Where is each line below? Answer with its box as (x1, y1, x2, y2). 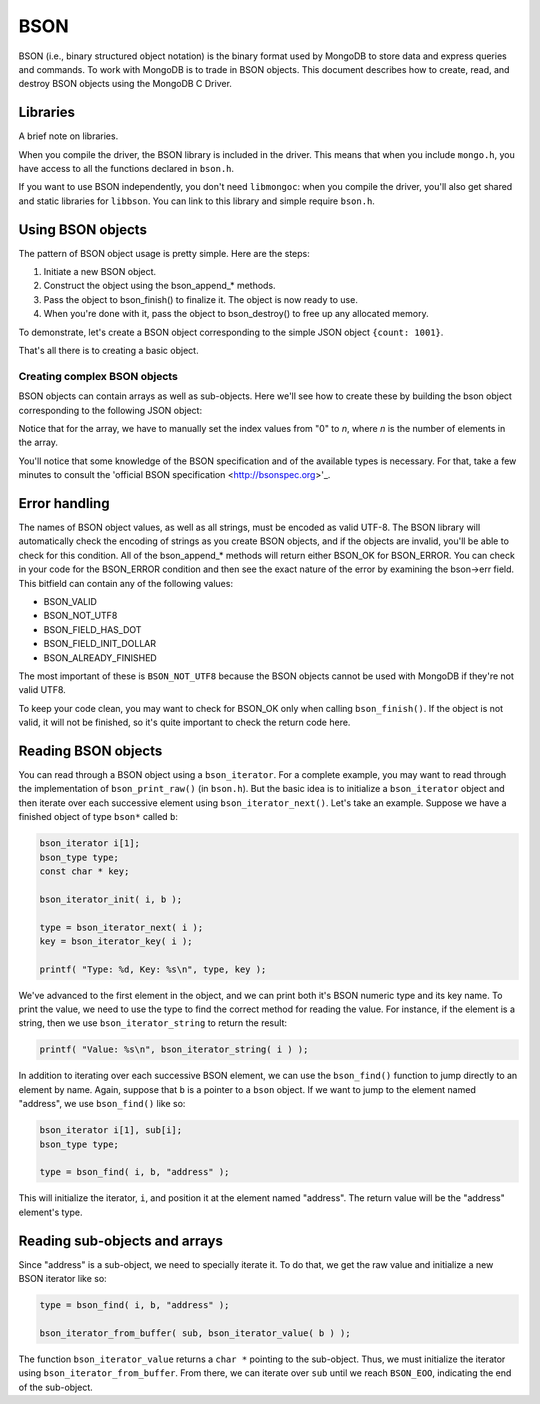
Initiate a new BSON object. (43, 266, 157, 278)
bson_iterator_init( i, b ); (39, 893, 183, 905)
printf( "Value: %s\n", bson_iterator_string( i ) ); (39, 1044, 309, 1055)
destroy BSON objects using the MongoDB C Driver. (18, 78, 232, 90)
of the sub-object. (18, 1381, 94, 1393)
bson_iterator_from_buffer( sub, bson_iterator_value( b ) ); (39, 1327, 351, 1339)
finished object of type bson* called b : (18, 811, 179, 823)
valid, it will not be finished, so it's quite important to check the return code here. (18, 716, 351, 729)
